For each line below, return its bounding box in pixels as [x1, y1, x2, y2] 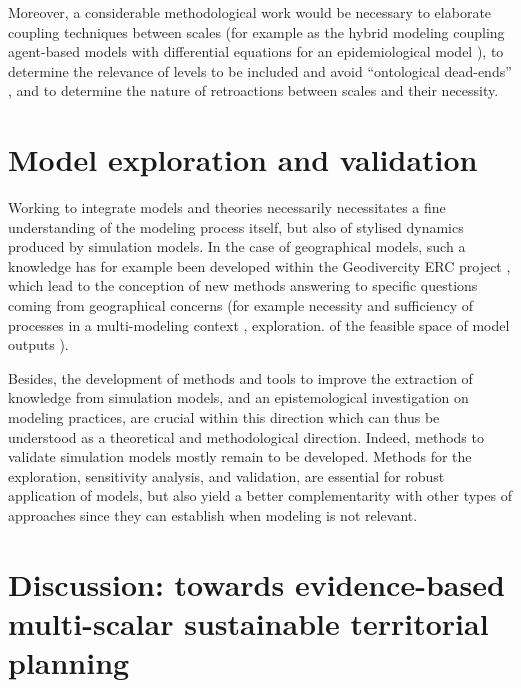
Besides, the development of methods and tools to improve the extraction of [8, 367, 473, 388]
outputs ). [8, 334, 69, 355]
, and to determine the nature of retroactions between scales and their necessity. [8, 80, 499, 101]
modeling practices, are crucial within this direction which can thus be [8, 407, 440, 428]
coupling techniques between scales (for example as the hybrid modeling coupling [8, 21, 505, 42]
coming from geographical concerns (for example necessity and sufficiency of [8, 295, 474, 316]
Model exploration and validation [8, 139, 478, 180]
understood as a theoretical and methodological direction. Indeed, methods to [8, 426, 484, 447]
